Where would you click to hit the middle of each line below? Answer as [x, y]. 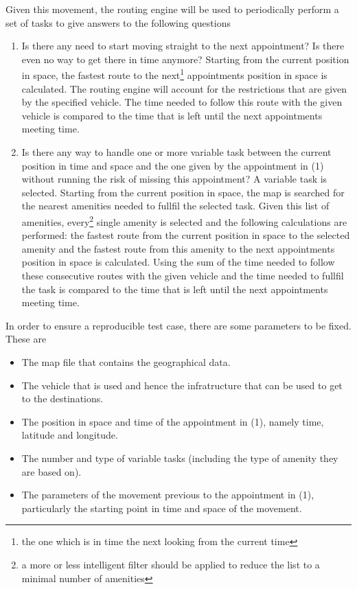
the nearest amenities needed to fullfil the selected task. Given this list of [175, 206]
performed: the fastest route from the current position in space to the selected [186, 235]
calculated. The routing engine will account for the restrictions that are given [184, 88]
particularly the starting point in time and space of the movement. [162, 508]
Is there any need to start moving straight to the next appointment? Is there [183, 46]
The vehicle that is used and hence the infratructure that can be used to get [182, 385]
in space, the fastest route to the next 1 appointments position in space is [174, 74]
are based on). [51, 471]
